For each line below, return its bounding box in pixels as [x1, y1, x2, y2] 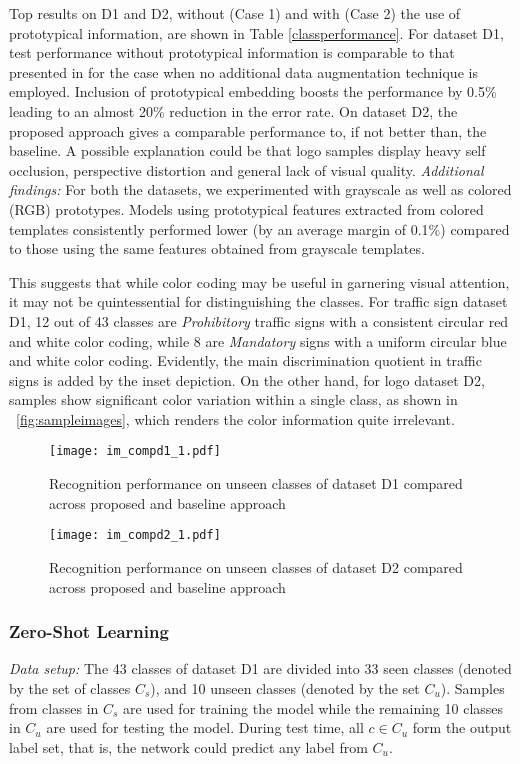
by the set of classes [9, 677, 131, 698]
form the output [412, 717, 512, 738]
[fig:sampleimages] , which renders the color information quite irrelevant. [16, 408, 455, 429]
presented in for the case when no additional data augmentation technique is [9, 61, 478, 82]
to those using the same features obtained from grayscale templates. [9, 238, 425, 259]
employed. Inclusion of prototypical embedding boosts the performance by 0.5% [9, 81, 497, 102]
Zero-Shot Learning [9, 619, 169, 644]
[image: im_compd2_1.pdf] [49, 528, 221, 543]
